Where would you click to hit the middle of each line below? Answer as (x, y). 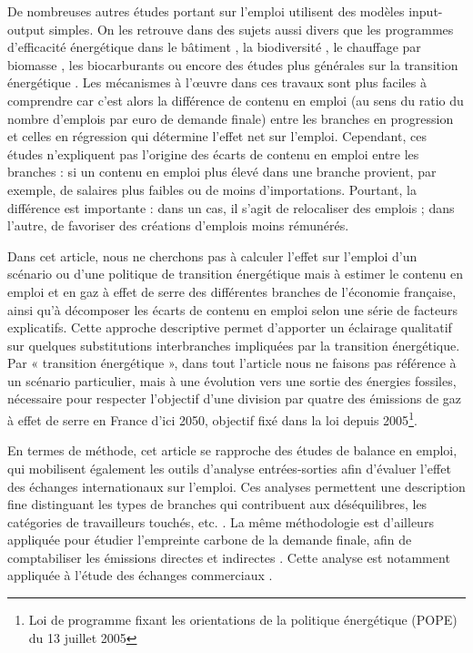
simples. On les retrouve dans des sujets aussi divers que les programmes (251, 29)
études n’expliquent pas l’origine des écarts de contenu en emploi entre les (213, 153)
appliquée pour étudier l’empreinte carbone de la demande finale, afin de (210, 540)
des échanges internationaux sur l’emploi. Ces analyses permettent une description (236, 486)
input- (426, 11)
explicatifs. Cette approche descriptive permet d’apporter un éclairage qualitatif (230, 327)
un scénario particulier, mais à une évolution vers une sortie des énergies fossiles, (232, 380)
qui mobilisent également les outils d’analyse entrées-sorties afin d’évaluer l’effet (229, 468)
